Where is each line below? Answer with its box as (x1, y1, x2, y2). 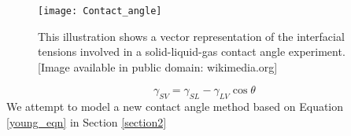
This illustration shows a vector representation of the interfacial (38, 28, 345, 44)
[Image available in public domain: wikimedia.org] (38, 58, 278, 75)
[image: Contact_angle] (38, 6, 162, 17)
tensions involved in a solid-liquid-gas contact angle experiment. (38, 43, 345, 60)
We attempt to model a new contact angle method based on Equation (6, 98, 344, 115)
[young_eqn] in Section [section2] (6, 113, 167, 130)
